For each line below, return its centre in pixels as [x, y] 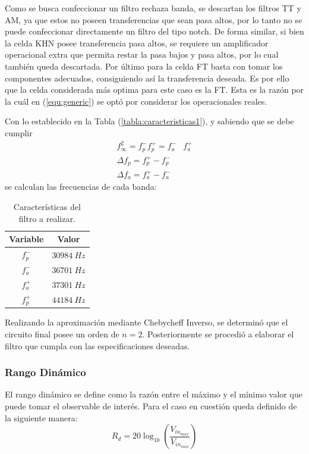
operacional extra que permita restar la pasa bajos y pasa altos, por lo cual [142, 54]
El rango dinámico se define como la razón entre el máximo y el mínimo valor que [154, 394]
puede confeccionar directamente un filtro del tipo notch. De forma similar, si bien [154, 31]
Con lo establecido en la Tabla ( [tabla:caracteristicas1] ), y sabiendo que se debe [149, 121]
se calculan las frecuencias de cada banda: [81, 187]
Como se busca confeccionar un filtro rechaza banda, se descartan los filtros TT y [153, 8]
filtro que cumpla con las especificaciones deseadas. [97, 345]
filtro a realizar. [47, 218]
